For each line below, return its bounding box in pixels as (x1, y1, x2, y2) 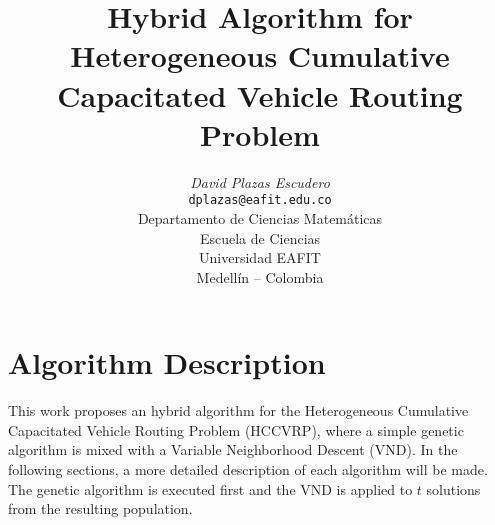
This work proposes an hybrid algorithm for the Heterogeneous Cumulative (8, 400, 469, 421)
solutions (426, 478, 481, 499)
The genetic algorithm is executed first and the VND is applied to (8, 478, 413, 499)
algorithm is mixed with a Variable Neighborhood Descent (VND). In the (8, 439, 458, 460)
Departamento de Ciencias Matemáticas (137, 207, 383, 228)
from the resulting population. (8, 498, 193, 519)
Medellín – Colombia (196, 266, 324, 287)
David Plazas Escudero (190, 171, 330, 192)
